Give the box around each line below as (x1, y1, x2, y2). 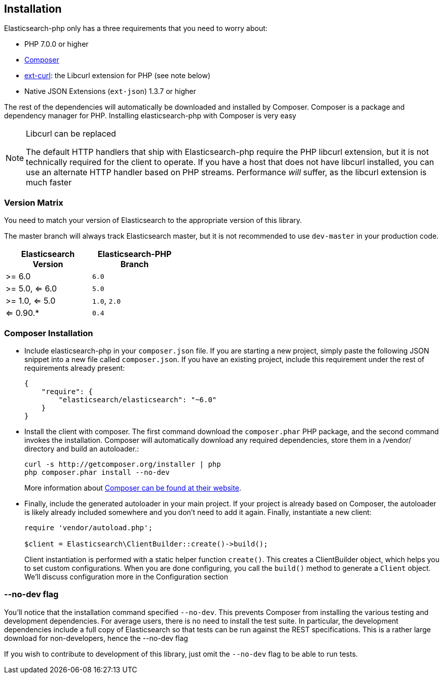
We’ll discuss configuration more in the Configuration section (24, 572, 229, 581)
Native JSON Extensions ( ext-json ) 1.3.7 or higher (24, 87, 196, 96)
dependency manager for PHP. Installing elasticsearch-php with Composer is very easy (4, 111, 297, 120)
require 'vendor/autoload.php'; (24, 523, 153, 532)
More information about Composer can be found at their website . (24, 483, 241, 492)
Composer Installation (4, 328, 93, 338)
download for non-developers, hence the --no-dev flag (4, 633, 188, 642)
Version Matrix (4, 197, 63, 208)
